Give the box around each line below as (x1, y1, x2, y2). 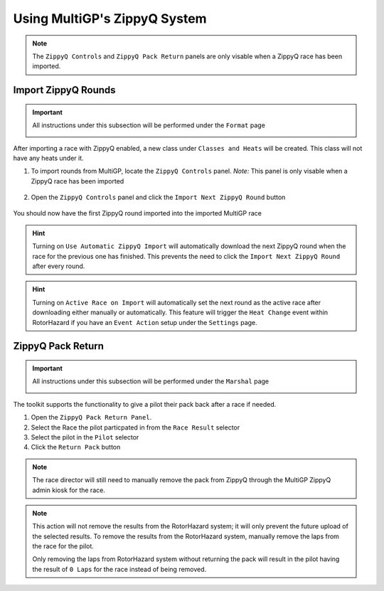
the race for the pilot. (32, 542, 94, 550)
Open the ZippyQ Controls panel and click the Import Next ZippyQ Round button (31, 193, 286, 202)
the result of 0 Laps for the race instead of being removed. (32, 565, 207, 573)
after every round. (32, 262, 85, 270)
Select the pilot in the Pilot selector (31, 432, 139, 441)
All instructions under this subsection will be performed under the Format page (32, 121, 266, 129)
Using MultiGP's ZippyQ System (13, 11, 207, 26)
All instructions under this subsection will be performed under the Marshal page (32, 377, 270, 385)
